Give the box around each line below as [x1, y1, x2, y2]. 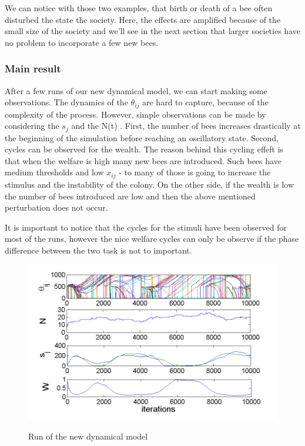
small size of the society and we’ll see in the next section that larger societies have [5, 25, 300, 37]
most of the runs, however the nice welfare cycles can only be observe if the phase [5, 232, 299, 245]
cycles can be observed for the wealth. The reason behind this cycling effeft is [5, 143, 284, 155]
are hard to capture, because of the [142, 96, 269, 108]
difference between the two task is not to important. [5, 244, 192, 256]
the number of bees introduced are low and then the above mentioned [5, 189, 256, 202]
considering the [5, 119, 59, 132]
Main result [5, 61, 61, 76]
